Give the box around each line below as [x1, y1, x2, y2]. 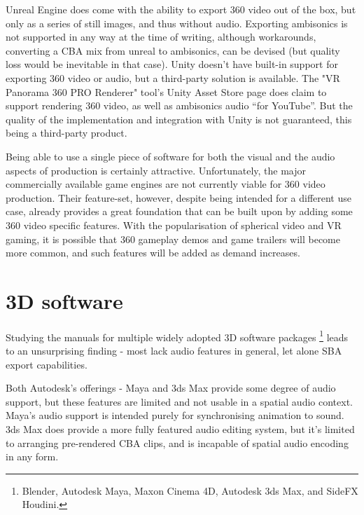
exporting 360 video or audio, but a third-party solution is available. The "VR [6, 70, 340, 85]
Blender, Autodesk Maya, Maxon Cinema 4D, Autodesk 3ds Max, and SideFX [22, 483, 358, 497]
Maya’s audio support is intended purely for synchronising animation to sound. [6, 408, 344, 423]
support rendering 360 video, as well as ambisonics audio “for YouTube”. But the [6, 98, 353, 113]
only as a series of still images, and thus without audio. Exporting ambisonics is [6, 15, 348, 30]
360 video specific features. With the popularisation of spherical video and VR [6, 217, 342, 232]
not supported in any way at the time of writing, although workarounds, [6, 29, 316, 44]
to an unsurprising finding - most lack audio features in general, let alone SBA [6, 343, 342, 358]
